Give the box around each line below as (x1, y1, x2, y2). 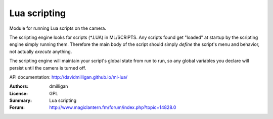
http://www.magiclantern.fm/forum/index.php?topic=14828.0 (49, 104, 176, 110)
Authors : (9, 83, 29, 89)
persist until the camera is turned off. (9, 65, 86, 71)
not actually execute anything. (9, 48, 72, 54)
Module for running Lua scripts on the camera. (9, 25, 106, 31)
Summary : (9, 97, 32, 103)
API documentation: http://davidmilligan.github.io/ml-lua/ (9, 74, 128, 80)
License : (9, 90, 28, 96)
